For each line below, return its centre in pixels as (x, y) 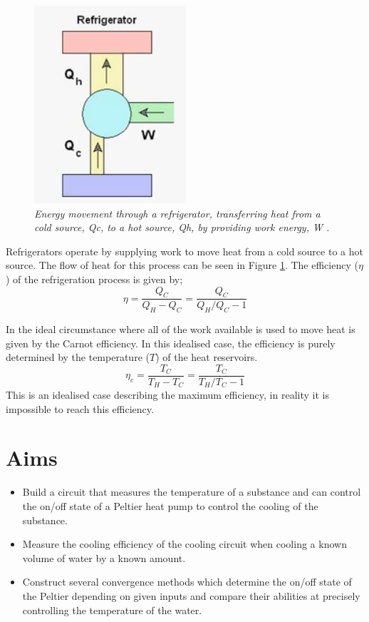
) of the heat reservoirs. (207, 357)
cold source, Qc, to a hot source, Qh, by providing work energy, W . (182, 227)
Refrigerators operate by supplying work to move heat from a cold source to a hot (184, 251)
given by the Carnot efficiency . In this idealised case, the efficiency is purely (171, 343)
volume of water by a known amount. (104, 557)
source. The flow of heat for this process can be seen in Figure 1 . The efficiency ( (182, 265)
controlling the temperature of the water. (112, 610)
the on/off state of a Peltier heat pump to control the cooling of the (170, 505)
